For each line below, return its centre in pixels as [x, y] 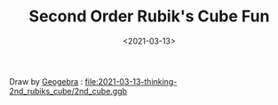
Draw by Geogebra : [46, 81]
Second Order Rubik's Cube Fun [149, 16]
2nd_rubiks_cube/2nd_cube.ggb [68, 91]
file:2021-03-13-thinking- [131, 81]
